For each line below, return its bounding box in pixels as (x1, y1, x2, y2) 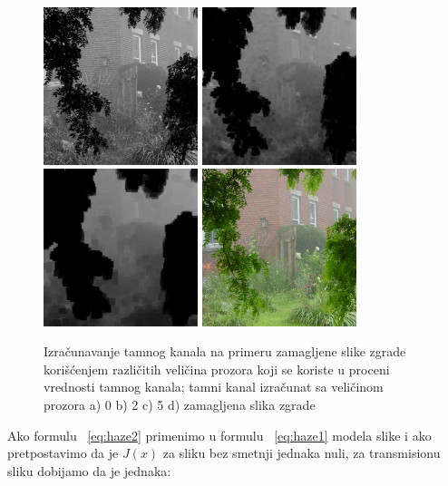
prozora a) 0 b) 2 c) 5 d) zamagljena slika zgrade (44, 395, 316, 414)
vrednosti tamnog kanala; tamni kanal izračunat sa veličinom (44, 377, 384, 396)
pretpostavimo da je (7, 443, 119, 462)
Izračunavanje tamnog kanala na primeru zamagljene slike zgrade (44, 342, 406, 361)
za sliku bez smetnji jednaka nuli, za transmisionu (162, 443, 441, 462)
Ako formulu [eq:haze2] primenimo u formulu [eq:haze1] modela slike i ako (7, 425, 432, 444)
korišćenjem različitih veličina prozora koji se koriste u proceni (44, 359, 390, 378)
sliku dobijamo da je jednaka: (7, 461, 171, 480)
